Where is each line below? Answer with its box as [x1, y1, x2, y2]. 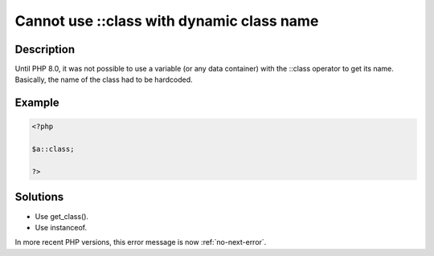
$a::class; [31, 144, 75, 154]
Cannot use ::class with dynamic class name [14, 12, 319, 30]
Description [14, 43, 76, 56]
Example [14, 96, 59, 110]
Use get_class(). [35, 211, 88, 221]
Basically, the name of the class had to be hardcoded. [14, 75, 193, 84]
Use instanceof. [35, 222, 88, 232]
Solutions [14, 190, 64, 204]
